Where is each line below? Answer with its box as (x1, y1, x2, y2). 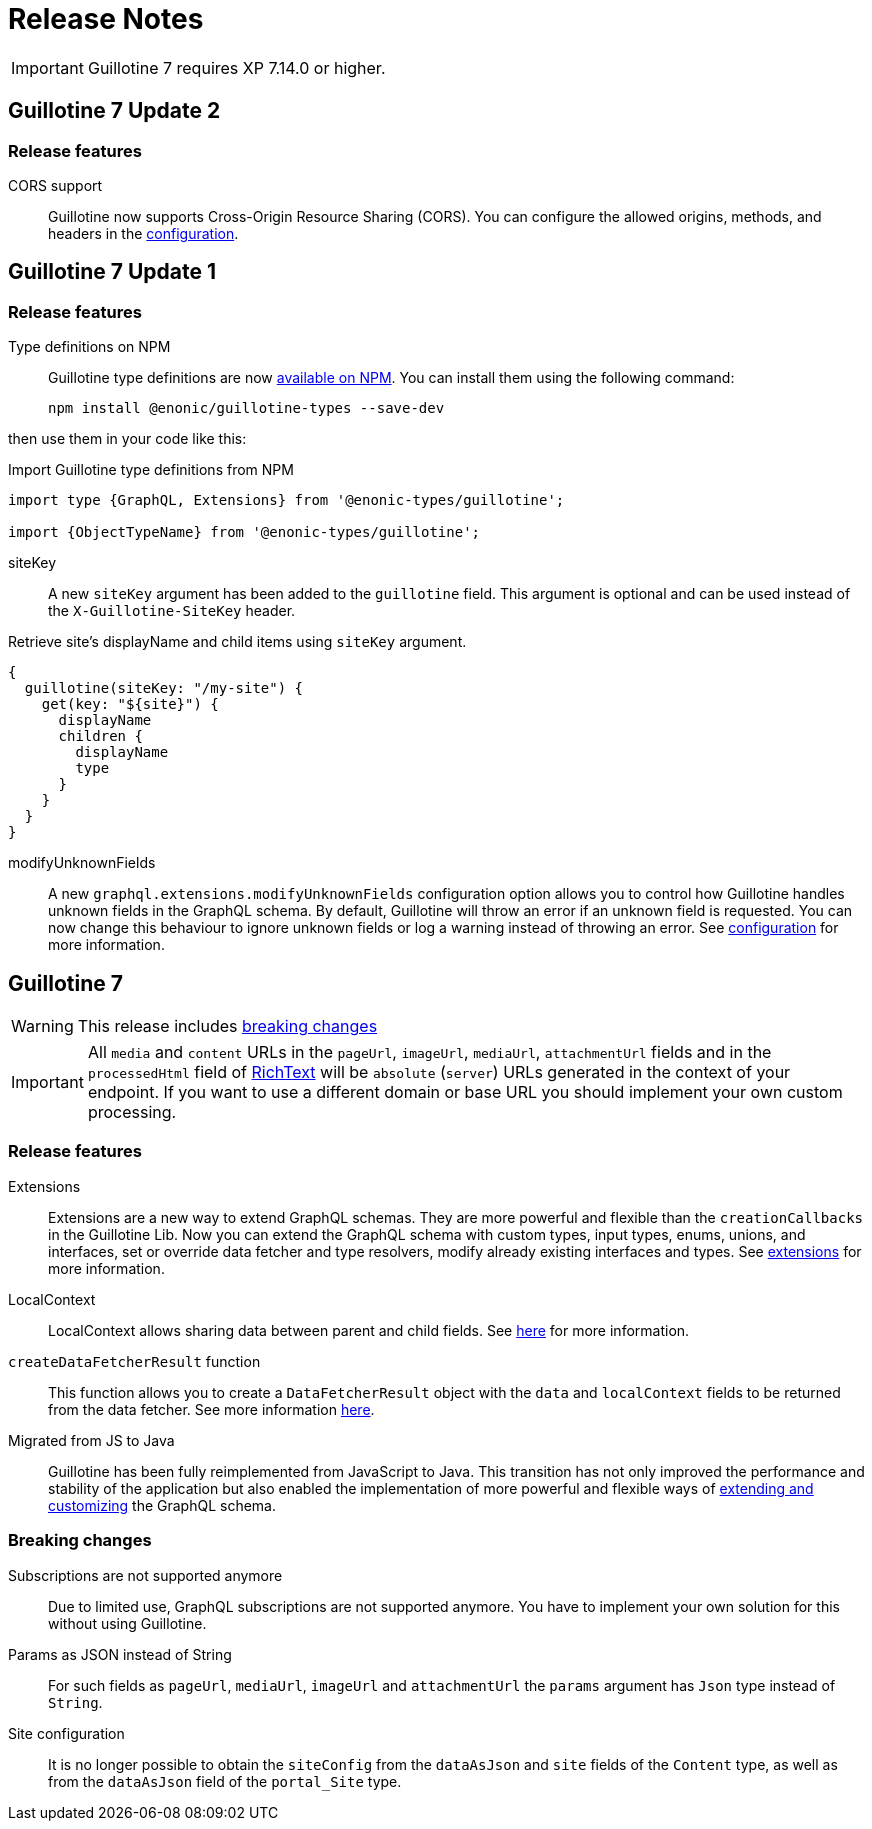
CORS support (8, 176, 103, 194)
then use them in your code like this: (8, 430, 247, 448)
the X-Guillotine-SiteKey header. (48, 602, 296, 620)
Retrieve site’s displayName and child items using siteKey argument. (8, 633, 467, 651)
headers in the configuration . (48, 224, 239, 242)
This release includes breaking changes (77, 1016, 378, 1037)
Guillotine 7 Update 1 (8, 259, 216, 285)
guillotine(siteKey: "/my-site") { (24, 680, 304, 697)
